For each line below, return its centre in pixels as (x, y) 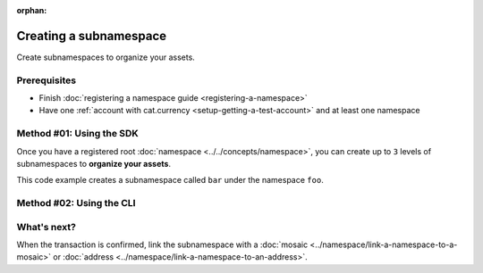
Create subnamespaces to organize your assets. (106, 57)
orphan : (32, 10)
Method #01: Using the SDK (77, 134)
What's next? (46, 227)
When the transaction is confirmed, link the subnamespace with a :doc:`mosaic (162, 244)
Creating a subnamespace (92, 36)
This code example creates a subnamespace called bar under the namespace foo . (170, 180)
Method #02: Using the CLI (76, 203)
